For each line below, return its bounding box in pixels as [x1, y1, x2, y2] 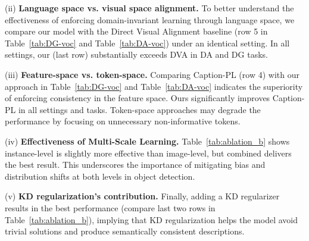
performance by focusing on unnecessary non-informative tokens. [5, 115, 241, 127]
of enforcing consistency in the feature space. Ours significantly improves [5, 92, 270, 104]
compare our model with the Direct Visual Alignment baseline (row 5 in [5, 25, 268, 37]
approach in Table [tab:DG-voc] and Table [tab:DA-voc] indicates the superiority [5, 80, 303, 92]
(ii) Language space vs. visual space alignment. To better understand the [5, 2, 294, 14]
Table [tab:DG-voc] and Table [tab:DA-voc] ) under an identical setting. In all [5, 36, 290, 49]
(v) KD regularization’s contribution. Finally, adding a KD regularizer [5, 190, 280, 202]
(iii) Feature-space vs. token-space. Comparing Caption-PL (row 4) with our [5, 68, 299, 80]
